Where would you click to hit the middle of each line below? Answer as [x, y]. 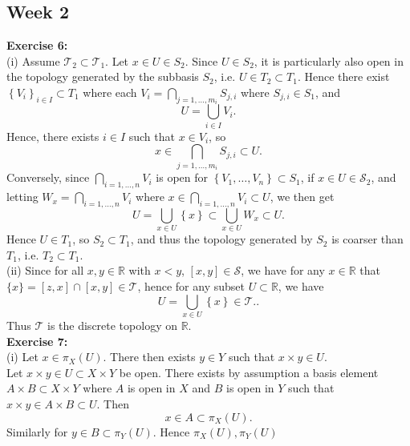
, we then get [302, 197]
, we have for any [283, 270]
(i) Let [22, 357]
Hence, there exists [53, 136]
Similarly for [37, 431]
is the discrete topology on [112, 325]
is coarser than [367, 239]
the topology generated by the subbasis [103, 76]
